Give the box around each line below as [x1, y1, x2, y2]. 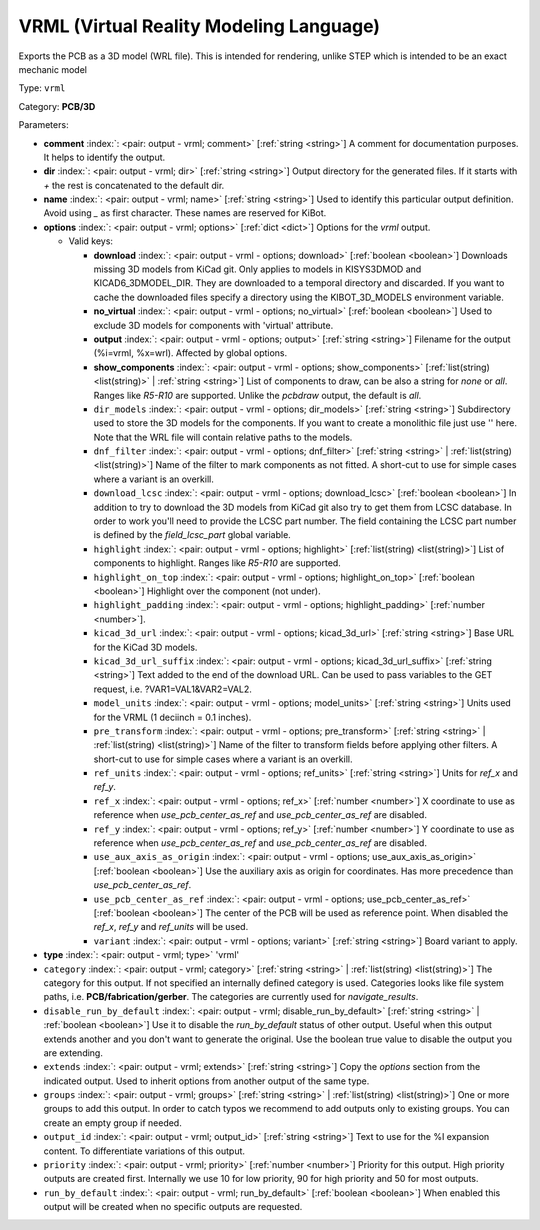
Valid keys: [68, 235, 114, 247]
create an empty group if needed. [43, 1116, 182, 1129]
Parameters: [18, 119, 69, 131]
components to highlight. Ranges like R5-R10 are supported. [93, 557, 342, 569]
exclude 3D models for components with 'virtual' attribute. [93, 319, 334, 331]
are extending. [43, 1046, 104, 1059]
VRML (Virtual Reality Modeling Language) [18, 15, 380, 37]
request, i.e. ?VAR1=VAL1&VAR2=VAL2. [93, 683, 252, 695]
